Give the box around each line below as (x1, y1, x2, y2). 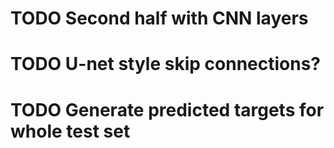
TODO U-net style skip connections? (10, 53, 322, 76)
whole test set (10, 120, 131, 142)
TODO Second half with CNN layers (10, 7, 309, 30)
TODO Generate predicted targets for (10, 98, 325, 121)
